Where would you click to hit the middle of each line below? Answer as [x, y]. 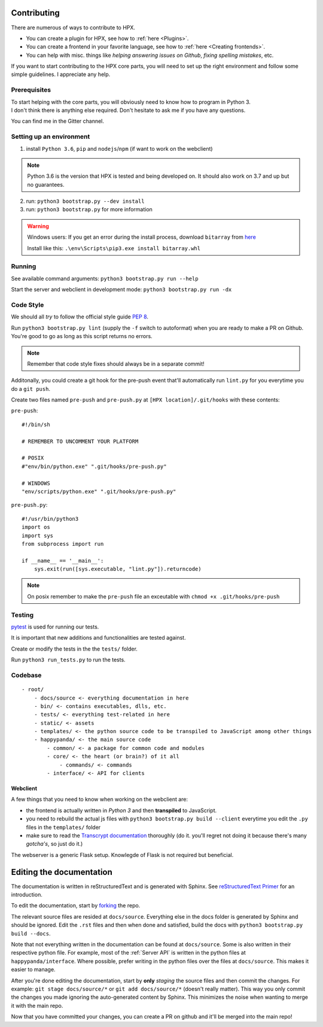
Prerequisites [31, 90]
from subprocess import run [63, 544]
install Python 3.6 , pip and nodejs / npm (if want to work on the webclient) [119, 148]
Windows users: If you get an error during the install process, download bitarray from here [142, 237]
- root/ [33, 689]
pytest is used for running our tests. [55, 627]
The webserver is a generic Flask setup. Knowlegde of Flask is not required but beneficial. [122, 855]
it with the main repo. [37, 1005]
